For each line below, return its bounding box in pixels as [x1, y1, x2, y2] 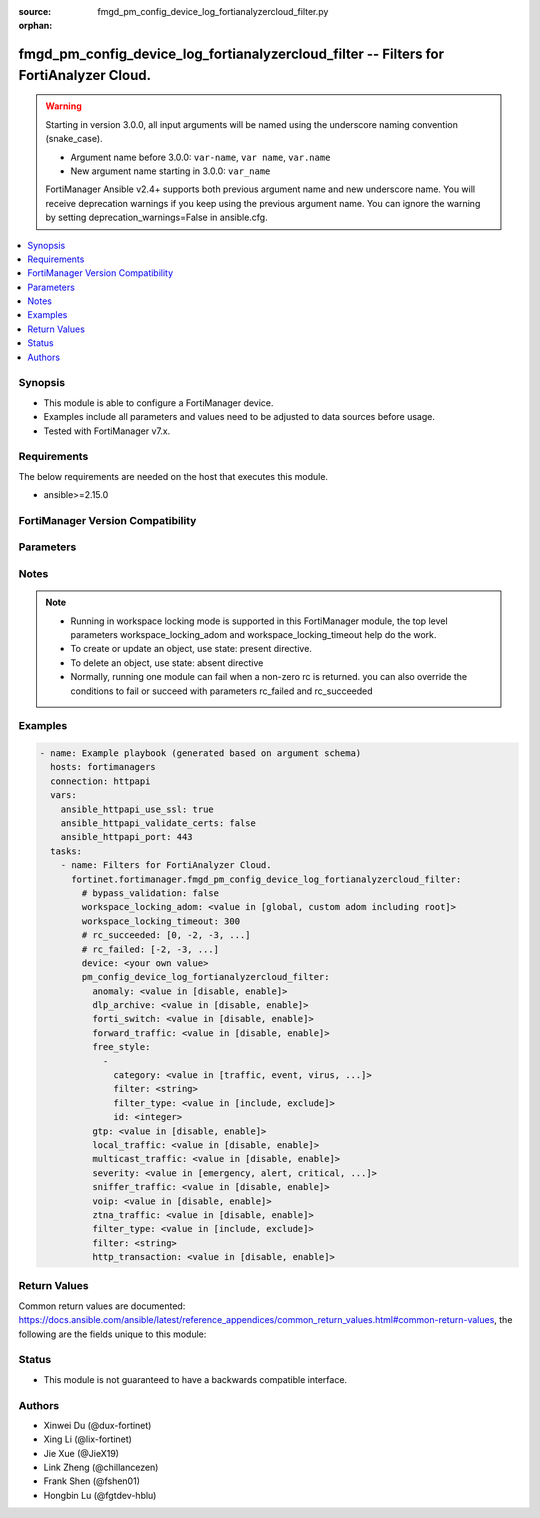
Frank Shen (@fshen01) [43, 1475, 140, 1487]
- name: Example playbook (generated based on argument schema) [39, 748, 362, 759]
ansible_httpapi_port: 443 [60, 831, 194, 843]
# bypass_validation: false [81, 887, 220, 899]
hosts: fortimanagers [50, 761, 157, 773]
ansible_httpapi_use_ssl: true [60, 803, 214, 815]
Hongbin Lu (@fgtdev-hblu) [43, 1489, 157, 1501]
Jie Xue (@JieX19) [43, 1447, 120, 1459]
